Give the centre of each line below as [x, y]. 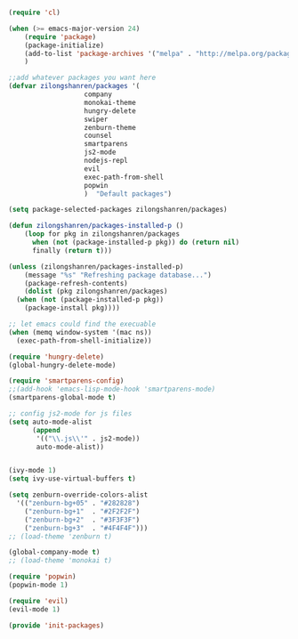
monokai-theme [110, 102]
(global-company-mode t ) [54, 553]
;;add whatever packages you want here [82, 78]
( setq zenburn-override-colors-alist [78, 495]
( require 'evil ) [38, 601]
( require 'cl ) [35, 12]
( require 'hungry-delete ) [56, 357]
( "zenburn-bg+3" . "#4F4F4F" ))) [86, 528]
